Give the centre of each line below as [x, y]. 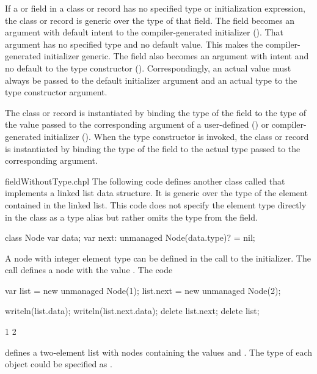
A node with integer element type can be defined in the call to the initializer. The [158, 258]
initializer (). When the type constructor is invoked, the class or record [176, 136]
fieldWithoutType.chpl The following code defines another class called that [145, 181]
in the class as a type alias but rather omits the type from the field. [131, 217]
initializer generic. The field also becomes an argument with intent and [176, 56]
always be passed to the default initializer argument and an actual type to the [151, 80]
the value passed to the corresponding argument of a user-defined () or [137, 124]
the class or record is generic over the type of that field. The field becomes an [150, 20]
